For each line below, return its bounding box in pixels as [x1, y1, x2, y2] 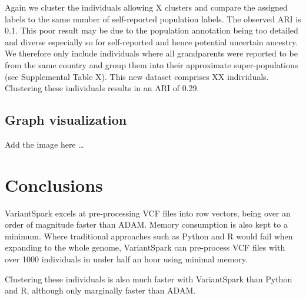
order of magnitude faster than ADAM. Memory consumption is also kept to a [5, 218, 288, 231]
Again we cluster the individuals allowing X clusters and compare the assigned [5, 1, 288, 13]
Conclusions [5, 172, 103, 196]
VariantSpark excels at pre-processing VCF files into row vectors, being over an [5, 206, 291, 219]
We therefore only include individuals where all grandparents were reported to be [5, 47, 298, 59]
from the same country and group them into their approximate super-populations [5, 58, 298, 71]
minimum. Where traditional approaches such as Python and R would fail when [5, 229, 293, 242]
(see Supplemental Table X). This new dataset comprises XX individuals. [5, 70, 269, 82]
